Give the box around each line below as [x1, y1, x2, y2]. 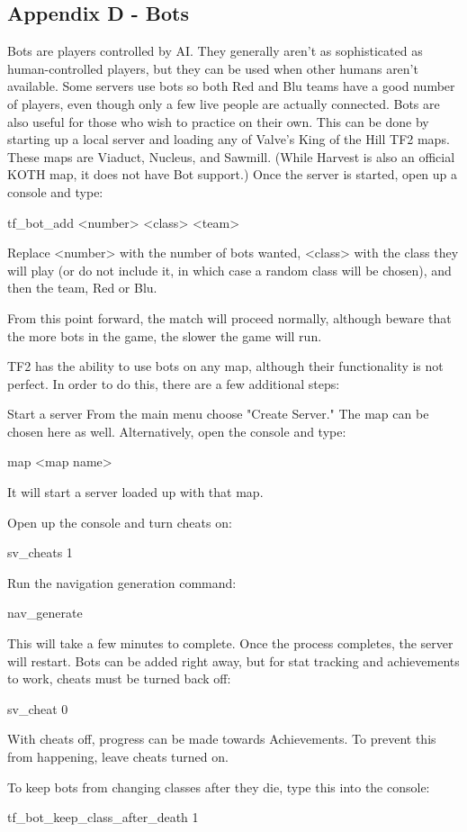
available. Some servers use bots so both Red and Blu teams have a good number [7, 77, 455, 95]
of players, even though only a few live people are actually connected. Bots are [7, 94, 440, 113]
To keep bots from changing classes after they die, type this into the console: [7, 777, 430, 796]
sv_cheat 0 [7, 699, 68, 718]
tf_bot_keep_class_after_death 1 [7, 808, 199, 827]
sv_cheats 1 [7, 543, 73, 562]
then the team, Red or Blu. [7, 278, 157, 297]
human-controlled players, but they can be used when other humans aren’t [7, 59, 418, 77]
